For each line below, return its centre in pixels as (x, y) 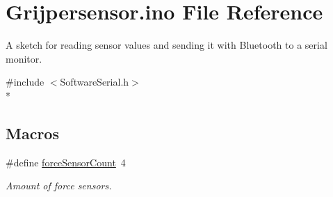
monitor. (24, 58)
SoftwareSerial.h (95, 82)
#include (25, 82)
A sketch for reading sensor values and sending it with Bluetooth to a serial (166, 45)
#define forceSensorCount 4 (66, 162)
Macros (32, 133)
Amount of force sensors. (59, 186)
